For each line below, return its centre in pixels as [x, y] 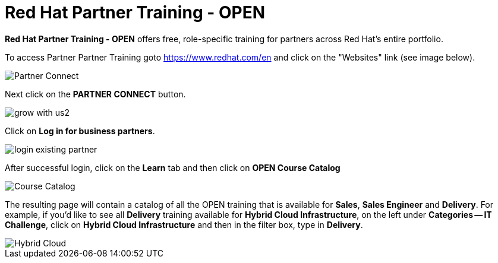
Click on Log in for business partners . [80, 131]
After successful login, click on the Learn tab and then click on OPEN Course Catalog [173, 167]
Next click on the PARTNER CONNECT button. [95, 94]
